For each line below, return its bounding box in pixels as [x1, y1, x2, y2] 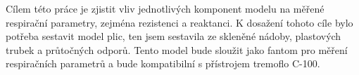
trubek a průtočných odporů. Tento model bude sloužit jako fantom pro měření [6, 42, 348, 57]
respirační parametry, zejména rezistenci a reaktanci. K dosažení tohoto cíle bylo [6, 15, 353, 29]
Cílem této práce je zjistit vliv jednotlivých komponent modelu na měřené [6, 1, 325, 15]
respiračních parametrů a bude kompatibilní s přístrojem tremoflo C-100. [6, 56, 320, 71]
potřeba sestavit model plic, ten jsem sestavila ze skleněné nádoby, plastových [6, 29, 341, 43]
